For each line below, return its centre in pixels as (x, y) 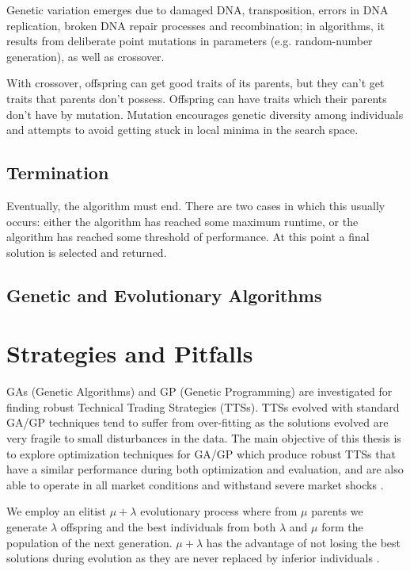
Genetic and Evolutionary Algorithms (164, 295)
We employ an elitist (57, 511)
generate (27, 526)
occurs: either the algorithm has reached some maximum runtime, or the (182, 221)
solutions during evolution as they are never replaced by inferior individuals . (193, 558)
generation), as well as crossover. (85, 56)
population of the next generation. (89, 542)
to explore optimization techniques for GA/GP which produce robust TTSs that (201, 453)
